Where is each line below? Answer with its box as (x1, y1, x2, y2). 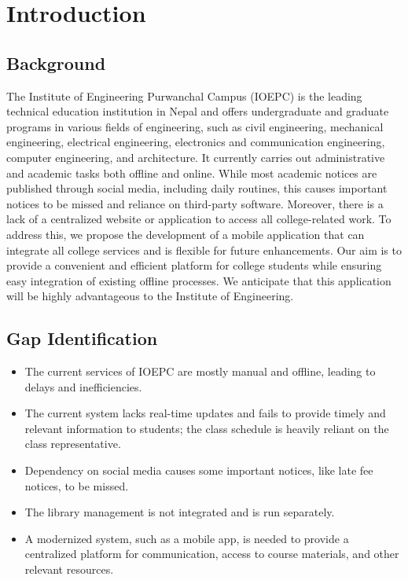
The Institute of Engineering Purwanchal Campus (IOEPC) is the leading (6, 87, 362, 104)
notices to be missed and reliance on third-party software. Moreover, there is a (6, 195, 384, 211)
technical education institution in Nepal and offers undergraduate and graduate (6, 103, 389, 119)
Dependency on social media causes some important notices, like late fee (24, 462, 373, 479)
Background (6, 50, 106, 75)
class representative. (24, 435, 121, 452)
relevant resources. (24, 561, 114, 578)
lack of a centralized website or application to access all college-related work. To (6, 211, 391, 227)
